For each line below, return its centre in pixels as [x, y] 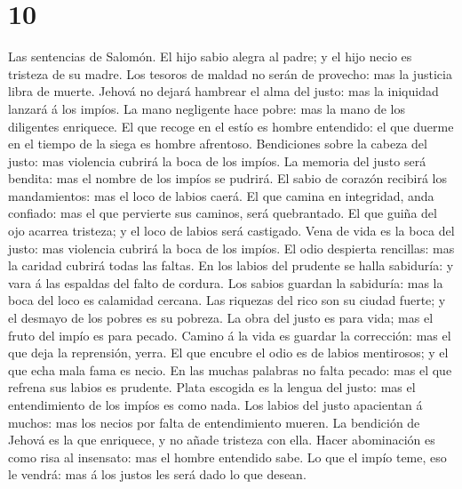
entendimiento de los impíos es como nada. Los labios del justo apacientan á [215, 405]
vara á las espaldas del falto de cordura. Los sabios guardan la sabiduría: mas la [226, 282]
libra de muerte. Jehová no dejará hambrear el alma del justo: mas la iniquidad [223, 91]
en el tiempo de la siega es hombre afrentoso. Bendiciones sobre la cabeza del [218, 144]
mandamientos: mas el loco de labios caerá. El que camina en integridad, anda [221, 195]
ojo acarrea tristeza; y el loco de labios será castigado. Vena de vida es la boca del [231, 231]
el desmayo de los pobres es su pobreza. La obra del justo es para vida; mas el [221, 318]
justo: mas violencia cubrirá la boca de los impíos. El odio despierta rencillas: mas [231, 248]
